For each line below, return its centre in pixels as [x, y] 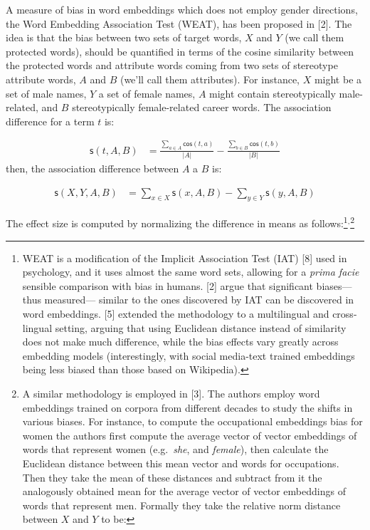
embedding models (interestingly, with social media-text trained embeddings [189, 355]
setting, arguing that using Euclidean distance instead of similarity [201, 327]
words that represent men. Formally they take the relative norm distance [181, 505]
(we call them [314, 37]
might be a [338, 79]
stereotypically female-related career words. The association [202, 107]
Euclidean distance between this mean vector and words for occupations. [181, 463]
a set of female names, [147, 93]
